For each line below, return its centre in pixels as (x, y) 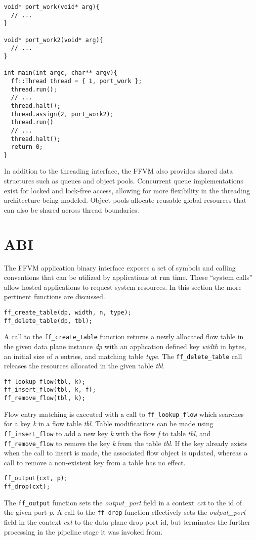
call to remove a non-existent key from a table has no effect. (95, 462)
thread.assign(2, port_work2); (62, 114)
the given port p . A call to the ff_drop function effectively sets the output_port (125, 512)
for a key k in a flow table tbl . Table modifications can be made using (109, 424)
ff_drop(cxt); (27, 487)
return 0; (27, 147)
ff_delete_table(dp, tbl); (48, 321)
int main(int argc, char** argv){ (61, 73)
